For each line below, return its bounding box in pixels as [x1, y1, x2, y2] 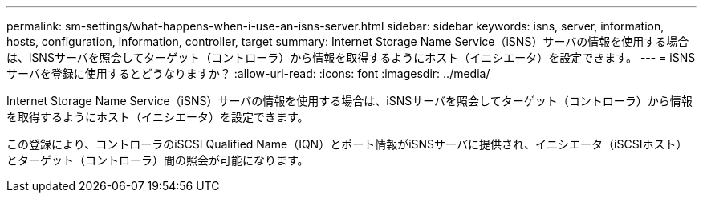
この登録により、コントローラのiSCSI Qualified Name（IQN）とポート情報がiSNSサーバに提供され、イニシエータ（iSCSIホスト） [6, 137, 688, 151]
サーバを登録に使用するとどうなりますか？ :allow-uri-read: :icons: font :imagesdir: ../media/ [6, 67, 490, 80]
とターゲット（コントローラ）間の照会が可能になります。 [6, 153, 309, 167]
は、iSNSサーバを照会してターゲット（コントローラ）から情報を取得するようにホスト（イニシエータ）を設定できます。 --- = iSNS [6, 51, 696, 64]
